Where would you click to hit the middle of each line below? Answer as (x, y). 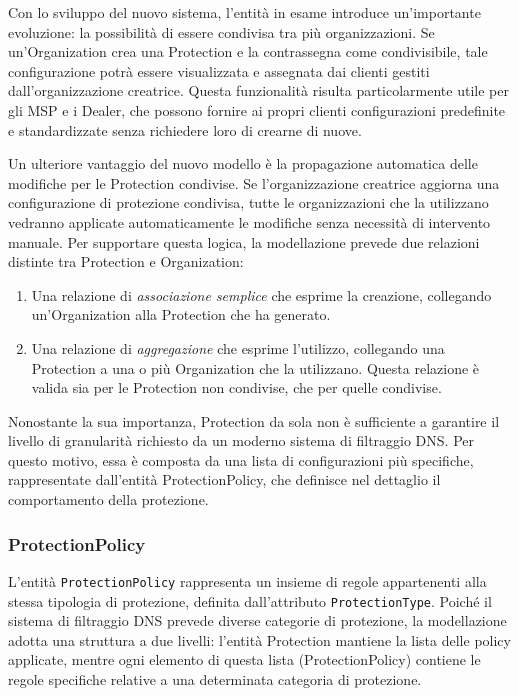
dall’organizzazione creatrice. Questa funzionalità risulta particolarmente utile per (258, 90)
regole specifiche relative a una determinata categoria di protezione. (215, 678)
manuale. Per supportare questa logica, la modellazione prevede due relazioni (244, 241)
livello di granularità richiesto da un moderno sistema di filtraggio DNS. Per (241, 440)
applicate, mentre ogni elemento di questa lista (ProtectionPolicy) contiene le (244, 659)
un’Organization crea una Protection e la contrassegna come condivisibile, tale (248, 51)
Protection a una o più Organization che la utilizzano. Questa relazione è (255, 367)
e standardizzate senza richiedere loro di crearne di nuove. (185, 129)
